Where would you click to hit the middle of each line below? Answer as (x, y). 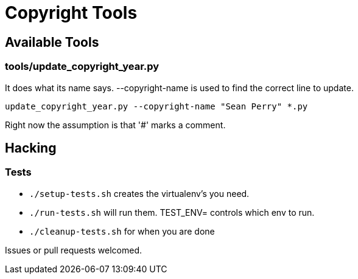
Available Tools (52, 42)
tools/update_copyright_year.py (82, 67)
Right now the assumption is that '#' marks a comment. (115, 125)
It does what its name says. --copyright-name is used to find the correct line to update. (179, 88)
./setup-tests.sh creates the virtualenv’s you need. (139, 193)
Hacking (31, 148)
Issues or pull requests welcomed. (74, 250)
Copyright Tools (71, 13)
